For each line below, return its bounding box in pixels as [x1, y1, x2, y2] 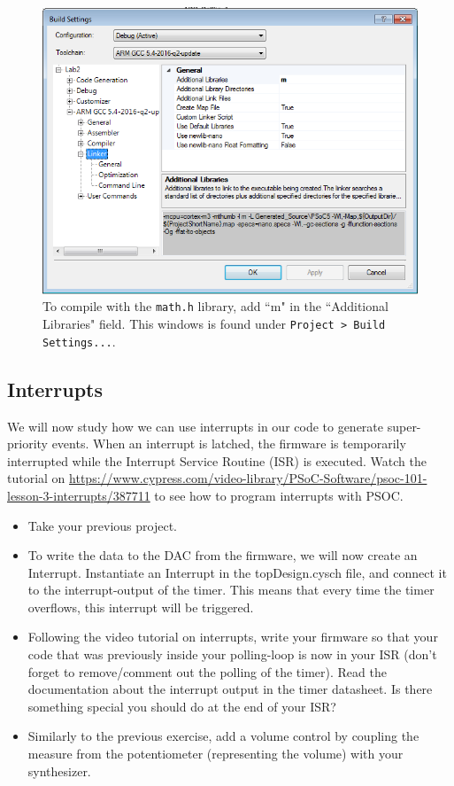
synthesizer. [27, 761, 91, 780]
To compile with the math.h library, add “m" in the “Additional [42, 297, 389, 315]
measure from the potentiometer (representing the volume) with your [27, 744, 404, 763]
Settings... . [42, 331, 116, 350]
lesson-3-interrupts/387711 [7, 486, 150, 504]
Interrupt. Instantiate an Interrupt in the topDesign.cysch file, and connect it [27, 563, 447, 581]
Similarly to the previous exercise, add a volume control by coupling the [27, 727, 419, 745]
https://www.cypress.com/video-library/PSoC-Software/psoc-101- [69, 469, 427, 487]
